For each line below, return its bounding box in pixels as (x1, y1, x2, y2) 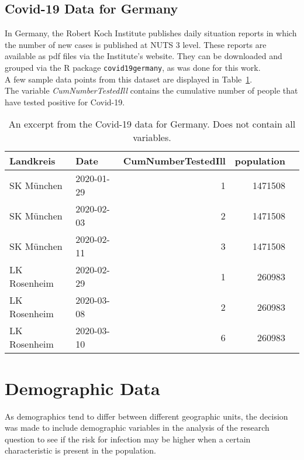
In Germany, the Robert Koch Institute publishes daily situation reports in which (5, 27, 297, 39)
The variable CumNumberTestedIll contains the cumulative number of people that (5, 84, 298, 97)
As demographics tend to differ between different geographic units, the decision (5, 410, 288, 422)
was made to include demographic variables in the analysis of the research (5, 421, 270, 434)
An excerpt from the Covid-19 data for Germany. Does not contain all (8, 117, 296, 131)
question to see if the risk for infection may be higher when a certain (5, 432, 251, 445)
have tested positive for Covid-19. (5, 95, 125, 108)
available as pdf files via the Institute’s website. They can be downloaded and (5, 50, 282, 62)
